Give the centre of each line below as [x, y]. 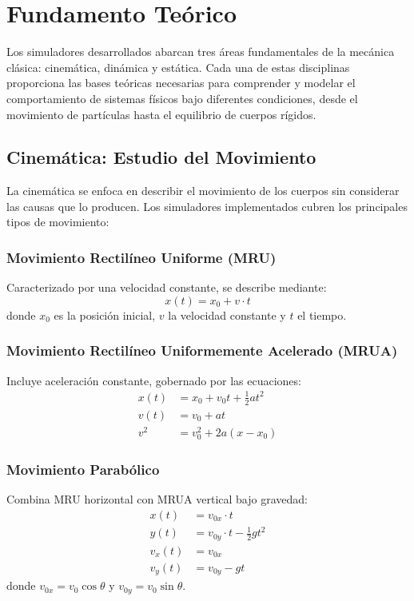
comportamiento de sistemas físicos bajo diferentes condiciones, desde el [182, 98]
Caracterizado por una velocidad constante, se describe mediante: [167, 287]
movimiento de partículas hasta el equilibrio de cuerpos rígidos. [161, 114]
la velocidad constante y [227, 314]
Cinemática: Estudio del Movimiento [161, 157]
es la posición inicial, [105, 314]
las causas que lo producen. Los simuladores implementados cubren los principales [207, 206]
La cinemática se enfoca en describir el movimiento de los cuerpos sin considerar [203, 191]
